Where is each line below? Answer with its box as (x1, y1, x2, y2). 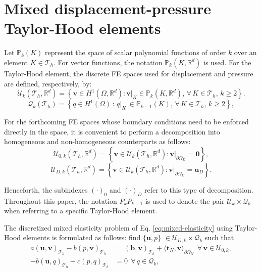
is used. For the (203, 57, 251, 67)
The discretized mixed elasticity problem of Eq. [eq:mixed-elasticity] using (4, 222, 233, 233)
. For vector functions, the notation (54, 57, 163, 67)
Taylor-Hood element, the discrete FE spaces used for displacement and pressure (4, 68, 253, 78)
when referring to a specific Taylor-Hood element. (4, 205, 158, 216)
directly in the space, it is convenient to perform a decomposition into (4, 126, 220, 137)
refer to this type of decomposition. (144, 184, 253, 195)
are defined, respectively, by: (4, 78, 92, 88)
